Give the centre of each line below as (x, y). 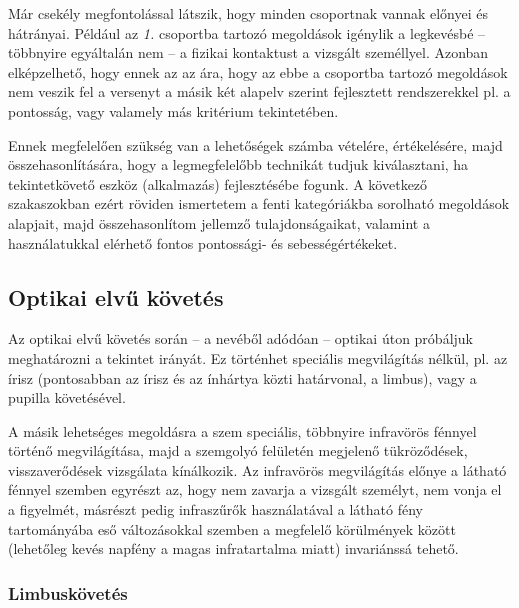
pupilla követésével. (67, 397)
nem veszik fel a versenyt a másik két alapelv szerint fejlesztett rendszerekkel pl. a (259, 91)
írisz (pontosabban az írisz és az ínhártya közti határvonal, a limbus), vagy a (242, 377)
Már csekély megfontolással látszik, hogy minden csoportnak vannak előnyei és (248, 13)
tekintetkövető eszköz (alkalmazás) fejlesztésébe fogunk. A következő (218, 183)
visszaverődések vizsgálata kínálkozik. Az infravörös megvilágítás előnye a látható (257, 469)
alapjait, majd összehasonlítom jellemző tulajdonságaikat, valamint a (219, 222)
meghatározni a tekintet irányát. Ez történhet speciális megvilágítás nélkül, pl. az (258, 357)
